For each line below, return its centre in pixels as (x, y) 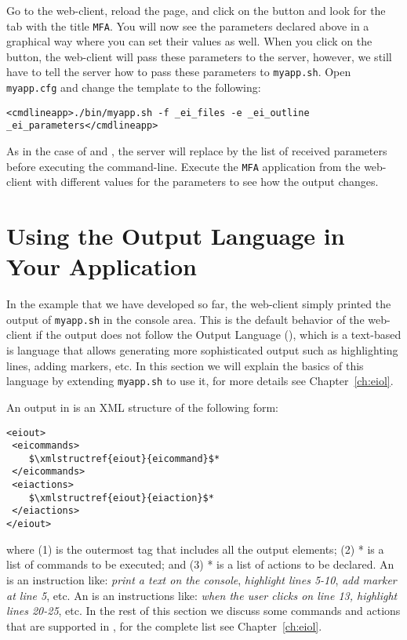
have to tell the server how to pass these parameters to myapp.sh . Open (179, 72)
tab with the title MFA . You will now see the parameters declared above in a (188, 25)
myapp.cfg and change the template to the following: (134, 87)
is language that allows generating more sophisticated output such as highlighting (202, 350)
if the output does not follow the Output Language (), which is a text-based (218, 335)
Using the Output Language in (176, 236)
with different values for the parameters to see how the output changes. (207, 182)
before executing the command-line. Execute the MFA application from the (184, 166)
